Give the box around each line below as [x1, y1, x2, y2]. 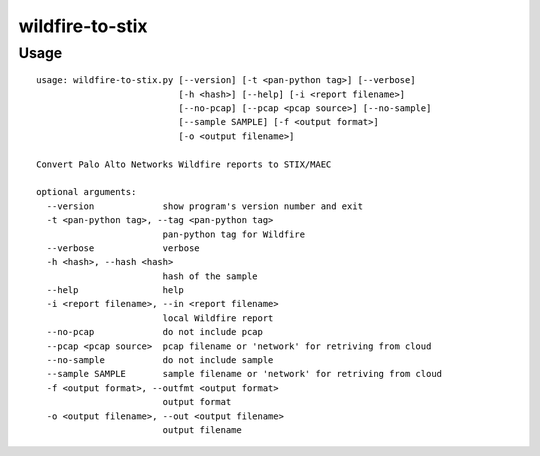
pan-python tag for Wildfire [162, 228, 305, 240]
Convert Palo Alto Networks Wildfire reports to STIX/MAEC [36, 158, 332, 170]
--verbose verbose [46, 242, 200, 254]
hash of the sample [162, 270, 259, 282]
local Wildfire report [162, 312, 274, 324]
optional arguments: [36, 186, 137, 198]
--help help [46, 285, 185, 296]
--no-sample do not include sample [46, 355, 274, 366]
